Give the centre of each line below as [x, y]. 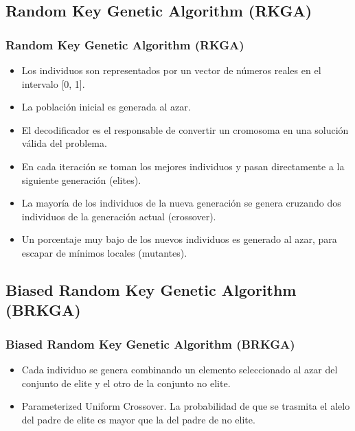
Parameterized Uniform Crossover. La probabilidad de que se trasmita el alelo [186, 406]
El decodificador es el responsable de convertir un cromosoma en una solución [185, 129]
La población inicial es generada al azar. [106, 107]
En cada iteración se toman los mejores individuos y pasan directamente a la [183, 166]
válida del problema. [64, 143]
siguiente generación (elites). [81, 179]
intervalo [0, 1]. [53, 83]
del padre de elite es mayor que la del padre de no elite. [138, 419]
